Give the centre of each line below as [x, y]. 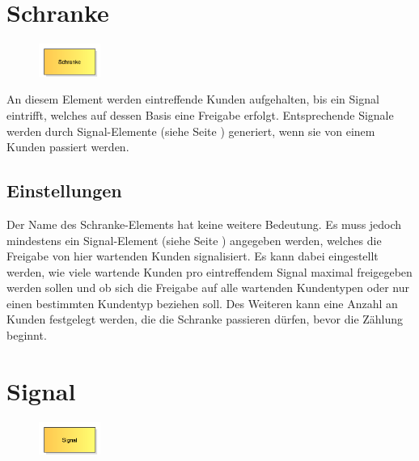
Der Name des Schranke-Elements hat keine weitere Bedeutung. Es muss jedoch [204, 224]
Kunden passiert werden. [68, 147]
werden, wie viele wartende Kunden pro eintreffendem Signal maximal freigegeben [209, 271]
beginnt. [27, 335]
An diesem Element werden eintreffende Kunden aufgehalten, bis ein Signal [193, 99]
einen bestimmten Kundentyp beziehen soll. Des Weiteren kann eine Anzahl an [202, 303]
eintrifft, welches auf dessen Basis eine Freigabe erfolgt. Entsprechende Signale [200, 114]
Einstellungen [64, 190]
